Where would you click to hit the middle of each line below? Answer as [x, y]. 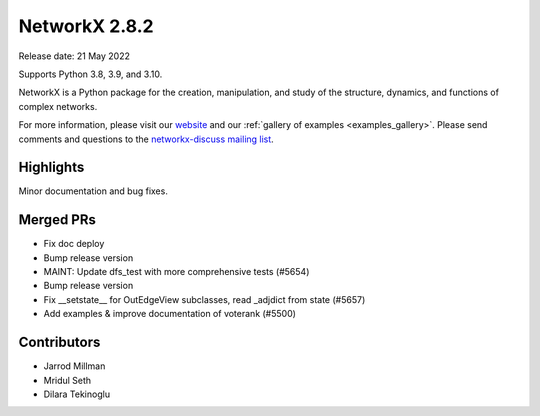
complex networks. [58, 106]
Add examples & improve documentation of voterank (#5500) [170, 314]
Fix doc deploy [74, 244]
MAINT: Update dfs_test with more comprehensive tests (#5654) [176, 272]
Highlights [51, 167]
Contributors [59, 342]
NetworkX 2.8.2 [86, 26]
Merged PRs [57, 220]
